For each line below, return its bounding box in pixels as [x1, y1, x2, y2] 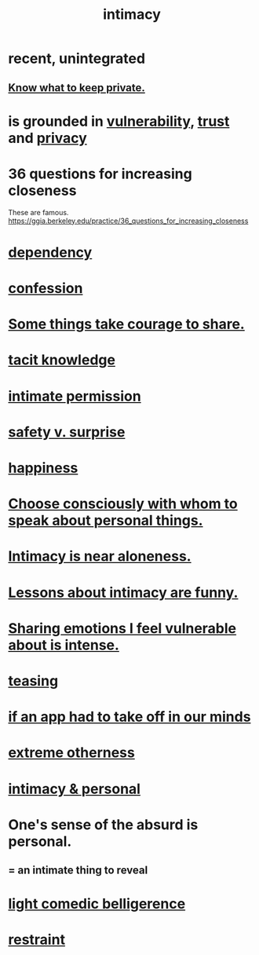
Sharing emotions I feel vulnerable [8, 619, 237, 637]
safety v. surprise [8, 423, 126, 441]
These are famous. [8, 207, 69, 217]
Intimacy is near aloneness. [8, 547, 192, 565]
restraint [8, 931, 65, 949]
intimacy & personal [8, 780, 141, 798]
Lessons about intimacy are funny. [8, 584, 239, 602]
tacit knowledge [8, 351, 116, 369]
